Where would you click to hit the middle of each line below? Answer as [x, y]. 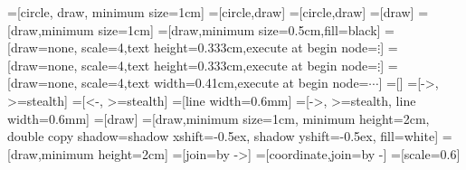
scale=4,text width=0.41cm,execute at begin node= [225, 83]
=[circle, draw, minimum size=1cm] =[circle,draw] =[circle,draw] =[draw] [211, 12]
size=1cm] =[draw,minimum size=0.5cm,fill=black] [239, 29]
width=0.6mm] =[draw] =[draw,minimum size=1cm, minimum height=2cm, [219, 118]
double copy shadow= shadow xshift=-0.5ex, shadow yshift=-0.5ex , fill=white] [223, 136]
